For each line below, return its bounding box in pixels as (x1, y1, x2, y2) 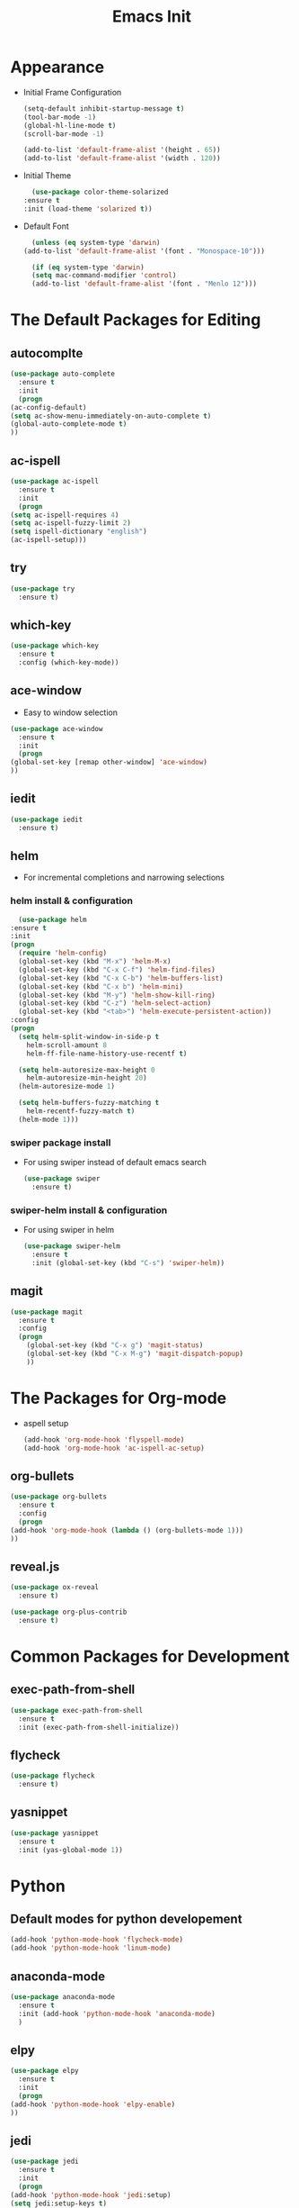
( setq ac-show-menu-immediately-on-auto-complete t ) (10, 412, 212, 421)
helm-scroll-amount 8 (26, 1040, 107, 1050)
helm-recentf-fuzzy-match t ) (26, 1107, 136, 1116)
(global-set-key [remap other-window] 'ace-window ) (10, 758, 207, 767)
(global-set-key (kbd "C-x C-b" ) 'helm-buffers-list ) (18, 973, 224, 982)
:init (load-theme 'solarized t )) (22, 204, 153, 213)
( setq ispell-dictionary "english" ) (10, 527, 147, 537)
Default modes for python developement (10, 1912, 242, 1927)
